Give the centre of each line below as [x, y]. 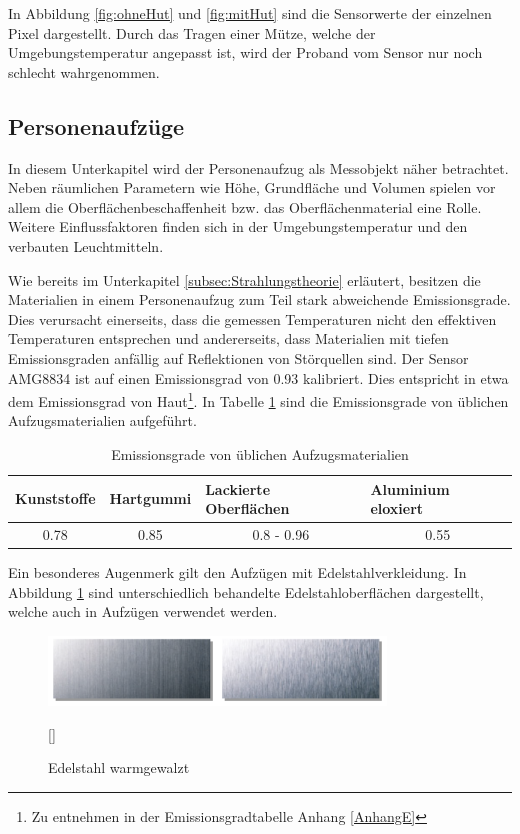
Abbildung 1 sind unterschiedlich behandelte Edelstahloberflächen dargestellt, [246, 591]
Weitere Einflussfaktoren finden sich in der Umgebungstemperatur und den [238, 226]
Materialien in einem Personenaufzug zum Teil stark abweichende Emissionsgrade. [259, 299]
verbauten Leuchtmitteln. [86, 245]
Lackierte [238, 488]
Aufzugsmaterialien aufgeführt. [102, 420]
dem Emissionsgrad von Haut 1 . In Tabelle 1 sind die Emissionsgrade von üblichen [258, 399]
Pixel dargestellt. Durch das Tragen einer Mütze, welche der [192, 32]
